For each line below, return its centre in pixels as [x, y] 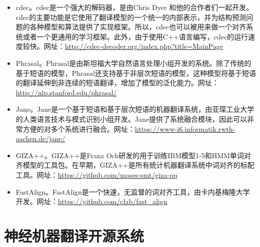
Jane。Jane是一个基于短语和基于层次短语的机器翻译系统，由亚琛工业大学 [135, 109]
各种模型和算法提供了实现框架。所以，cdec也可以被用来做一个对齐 [138, 27]
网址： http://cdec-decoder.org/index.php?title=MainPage [133, 46]
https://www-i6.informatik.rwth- [185, 128]
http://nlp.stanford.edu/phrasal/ [66, 92]
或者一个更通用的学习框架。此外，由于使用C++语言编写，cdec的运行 [135, 36]
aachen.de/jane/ [40, 138]
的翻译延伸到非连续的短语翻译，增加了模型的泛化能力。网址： [117, 83]
